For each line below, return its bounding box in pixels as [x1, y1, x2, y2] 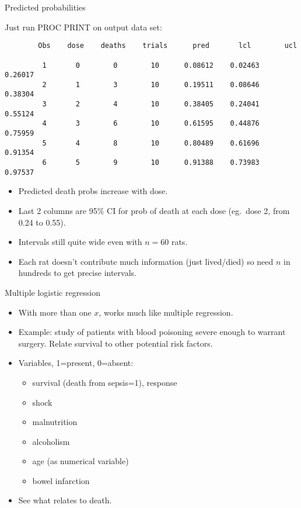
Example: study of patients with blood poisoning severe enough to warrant [18, 326, 286, 338]
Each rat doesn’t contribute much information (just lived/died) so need [18, 255, 274, 267]
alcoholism [32, 435, 70, 447]
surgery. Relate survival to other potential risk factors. [18, 337, 213, 349]
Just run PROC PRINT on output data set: [5, 20, 162, 33]
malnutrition [32, 416, 78, 428]
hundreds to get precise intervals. [18, 267, 136, 279]
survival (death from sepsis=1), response [32, 376, 177, 388]
